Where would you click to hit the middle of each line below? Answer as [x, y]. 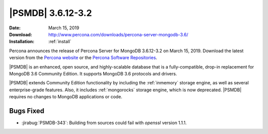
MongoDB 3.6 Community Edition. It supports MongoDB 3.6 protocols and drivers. [93, 73]
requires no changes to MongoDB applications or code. [66, 97]
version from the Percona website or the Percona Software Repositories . [83, 58]
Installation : [22, 42]
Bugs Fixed [27, 111]
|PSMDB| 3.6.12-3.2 [51, 13]
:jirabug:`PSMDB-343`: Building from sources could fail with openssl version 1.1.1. [104, 123]
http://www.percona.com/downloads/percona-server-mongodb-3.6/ [118, 34]
